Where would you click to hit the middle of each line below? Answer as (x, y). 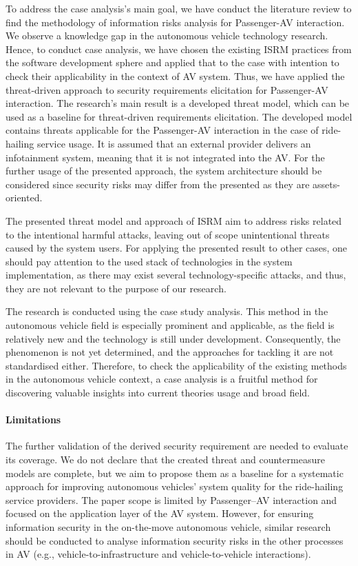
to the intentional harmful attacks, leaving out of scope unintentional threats (168, 234)
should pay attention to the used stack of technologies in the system (149, 261)
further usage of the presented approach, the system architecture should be (164, 171)
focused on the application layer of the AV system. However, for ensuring (160, 513)
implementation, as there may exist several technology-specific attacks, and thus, (176, 275)
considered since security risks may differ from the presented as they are (158, 184)
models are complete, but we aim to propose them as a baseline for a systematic (175, 473)
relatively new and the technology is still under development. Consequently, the (173, 338)
